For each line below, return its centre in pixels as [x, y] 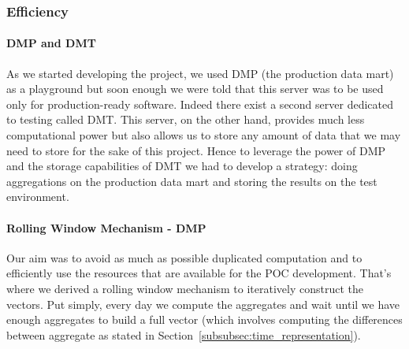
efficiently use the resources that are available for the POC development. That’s [199, 273]
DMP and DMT [51, 43]
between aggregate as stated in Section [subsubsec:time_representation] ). [184, 334]
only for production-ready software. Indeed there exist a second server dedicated [200, 104]
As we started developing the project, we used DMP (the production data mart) [200, 73]
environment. [38, 197]
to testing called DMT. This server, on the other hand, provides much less [186, 119]
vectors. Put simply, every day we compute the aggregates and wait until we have [203, 304]
